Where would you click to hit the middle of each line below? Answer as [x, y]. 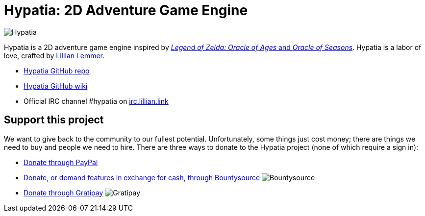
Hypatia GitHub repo [57, 71]
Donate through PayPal [61, 162]
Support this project [54, 120]
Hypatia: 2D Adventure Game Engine [126, 10]
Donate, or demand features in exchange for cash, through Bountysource [142, 177]
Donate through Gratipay [63, 192]
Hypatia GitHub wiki [56, 86]
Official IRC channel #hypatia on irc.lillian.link [96, 101]
